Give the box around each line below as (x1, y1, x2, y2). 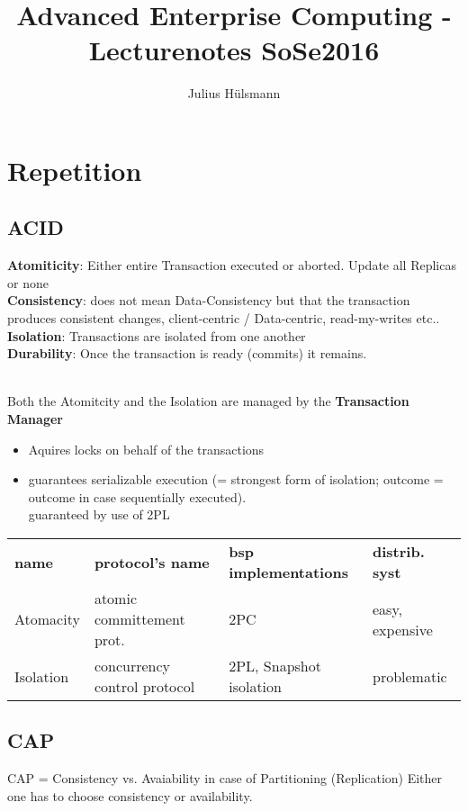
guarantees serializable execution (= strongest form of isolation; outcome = (28, 470, 444, 489)
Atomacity (14, 608, 80, 630)
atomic (94, 588, 137, 609)
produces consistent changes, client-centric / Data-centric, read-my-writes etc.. (7, 309, 440, 328)
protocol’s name (94, 551, 210, 572)
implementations (229, 562, 348, 583)
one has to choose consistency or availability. (7, 786, 253, 805)
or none (7, 273, 49, 292)
